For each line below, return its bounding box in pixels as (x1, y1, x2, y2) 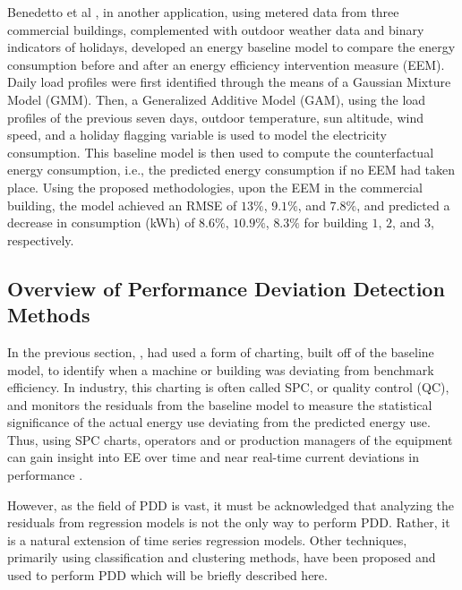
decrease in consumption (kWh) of (7, 213, 195, 232)
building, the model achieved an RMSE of (7, 195, 237, 214)
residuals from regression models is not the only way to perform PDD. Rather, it (7, 513, 450, 532)
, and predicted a (356, 195, 450, 214)
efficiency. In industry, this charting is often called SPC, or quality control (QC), (7, 378, 449, 397)
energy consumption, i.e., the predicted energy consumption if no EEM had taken (7, 160, 456, 179)
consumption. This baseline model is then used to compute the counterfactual (7, 142, 434, 161)
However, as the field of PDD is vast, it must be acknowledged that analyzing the (7, 495, 455, 514)
